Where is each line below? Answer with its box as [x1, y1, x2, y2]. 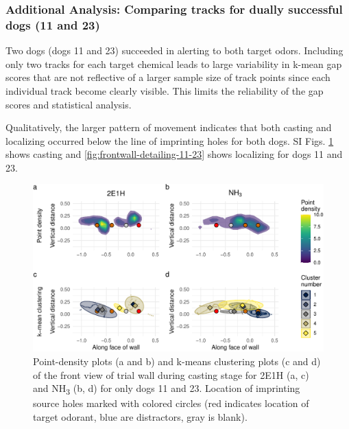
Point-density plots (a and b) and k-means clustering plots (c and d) [33, 353, 321, 368]
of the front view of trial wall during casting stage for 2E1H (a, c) [33, 367, 309, 382]
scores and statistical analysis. [5, 97, 132, 111]
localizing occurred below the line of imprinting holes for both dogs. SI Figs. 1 [5, 133, 334, 148]
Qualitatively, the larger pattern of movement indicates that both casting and [5, 120, 332, 135]
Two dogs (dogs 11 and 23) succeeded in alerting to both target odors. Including [5, 43, 344, 58]
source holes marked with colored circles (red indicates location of [33, 396, 309, 410]
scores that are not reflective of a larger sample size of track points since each [5, 70, 330, 84]
